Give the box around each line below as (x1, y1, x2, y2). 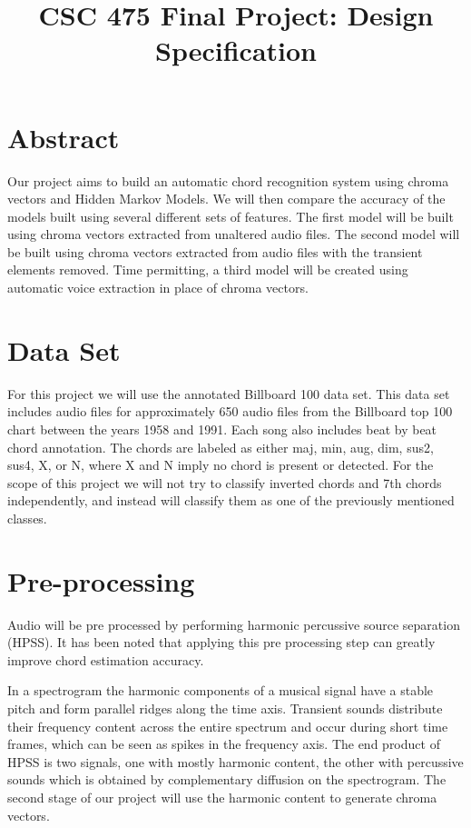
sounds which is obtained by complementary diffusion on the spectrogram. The (7, 770, 446, 789)
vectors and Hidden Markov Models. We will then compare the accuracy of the (7, 189, 446, 208)
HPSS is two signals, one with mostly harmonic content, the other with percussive (7, 752, 464, 771)
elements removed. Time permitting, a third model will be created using (7, 260, 408, 279)
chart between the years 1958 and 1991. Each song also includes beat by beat (7, 419, 437, 438)
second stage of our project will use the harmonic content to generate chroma (7, 788, 437, 806)
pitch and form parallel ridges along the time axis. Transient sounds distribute (7, 699, 443, 718)
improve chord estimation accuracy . (7, 650, 204, 669)
